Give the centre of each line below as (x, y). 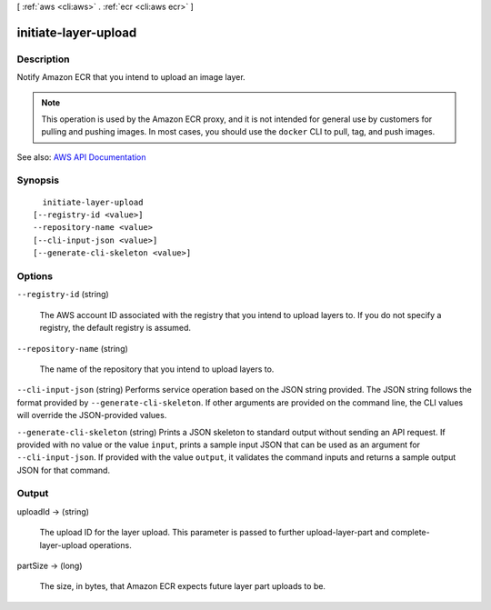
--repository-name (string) (73, 348)
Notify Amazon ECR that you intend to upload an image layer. (131, 77)
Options (35, 276)
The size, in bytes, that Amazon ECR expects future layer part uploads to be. (183, 586)
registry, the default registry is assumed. (115, 328)
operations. (110, 545)
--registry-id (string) (63, 295)
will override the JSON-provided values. (92, 415)
